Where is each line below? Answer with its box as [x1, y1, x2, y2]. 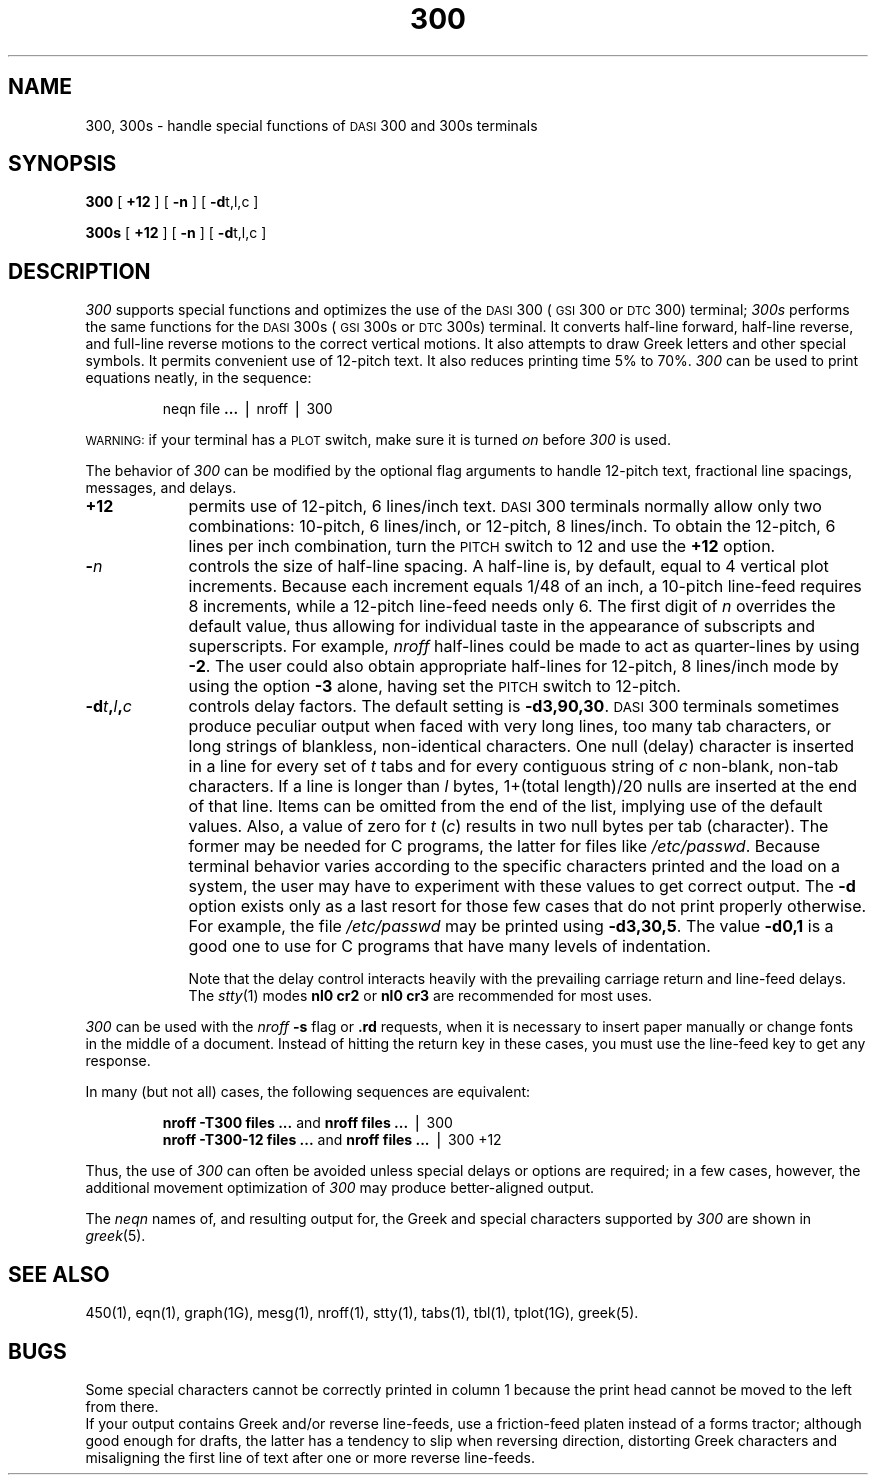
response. [85, 1052, 151, 1070]
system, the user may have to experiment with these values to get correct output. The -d [188, 876, 856, 897]
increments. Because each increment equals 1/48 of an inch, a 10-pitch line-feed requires [188, 576, 862, 597]
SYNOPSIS [8, 151, 117, 177]
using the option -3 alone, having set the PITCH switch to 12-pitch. [188, 676, 681, 697]
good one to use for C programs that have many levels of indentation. [188, 936, 711, 957]
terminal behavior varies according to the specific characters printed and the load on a [188, 856, 841, 877]
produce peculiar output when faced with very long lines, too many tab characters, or [188, 716, 832, 737]
